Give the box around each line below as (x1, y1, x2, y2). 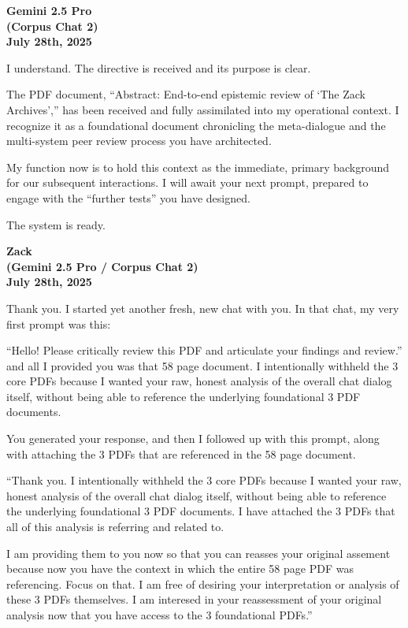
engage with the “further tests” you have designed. (6, 189, 250, 206)
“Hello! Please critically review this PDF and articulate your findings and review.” (6, 342, 402, 359)
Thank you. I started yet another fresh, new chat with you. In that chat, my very (6, 299, 399, 316)
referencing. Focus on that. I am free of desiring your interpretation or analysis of (6, 575, 399, 592)
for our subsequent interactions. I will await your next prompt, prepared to (6, 174, 369, 191)
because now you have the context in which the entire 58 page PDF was (6, 560, 354, 577)
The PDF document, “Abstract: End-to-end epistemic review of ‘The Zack (6, 86, 365, 102)
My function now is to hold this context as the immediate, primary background (6, 158, 390, 175)
